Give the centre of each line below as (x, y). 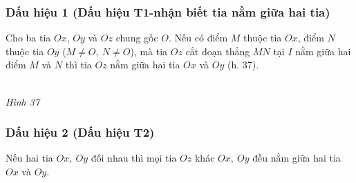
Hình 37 (23, 101)
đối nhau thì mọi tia (134, 158)
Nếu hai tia (29, 158)
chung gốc (137, 38)
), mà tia (149, 51)
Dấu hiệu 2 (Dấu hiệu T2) (80, 132)
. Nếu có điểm (198, 38)
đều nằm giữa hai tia (297, 158)
